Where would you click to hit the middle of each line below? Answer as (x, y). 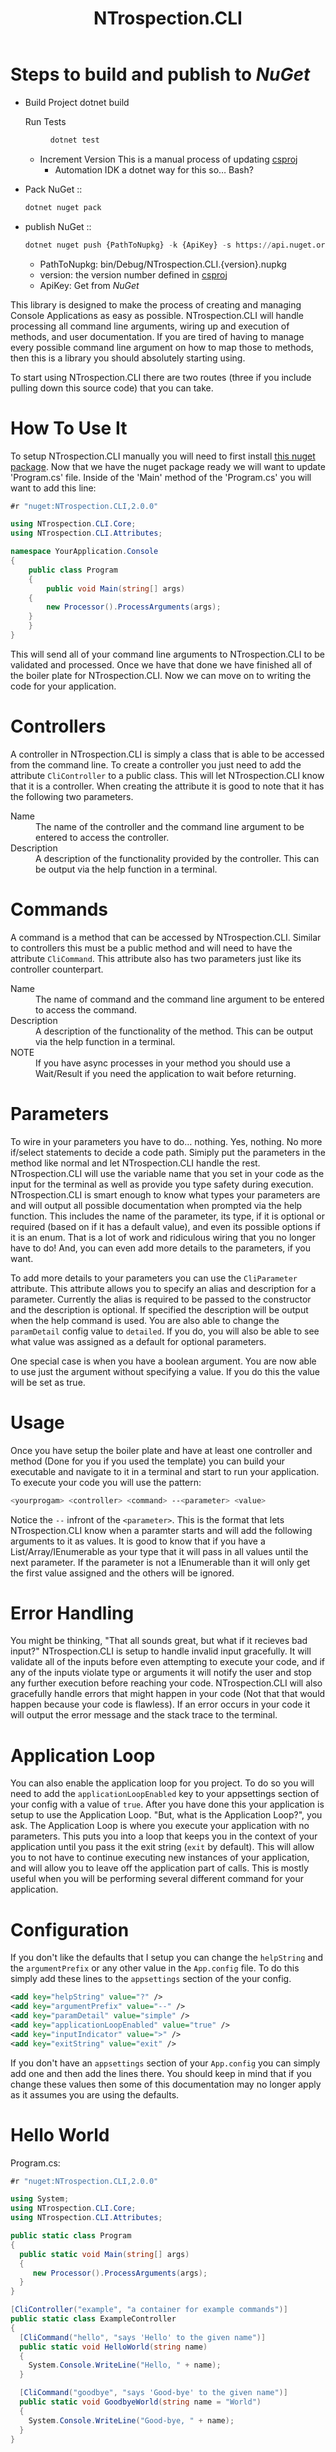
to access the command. (86, 1009)
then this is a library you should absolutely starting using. (128, 358)
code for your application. (63, 686)
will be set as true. (48, 1382)
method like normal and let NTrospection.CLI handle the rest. (135, 1163)
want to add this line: (53, 488)
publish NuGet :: (58, 226)
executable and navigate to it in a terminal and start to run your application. (165, 1471)
